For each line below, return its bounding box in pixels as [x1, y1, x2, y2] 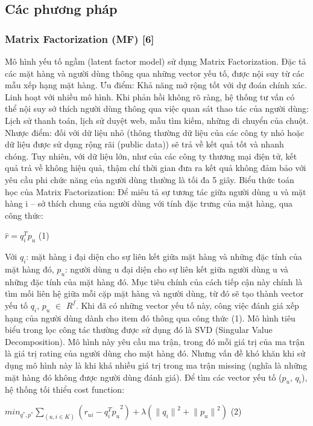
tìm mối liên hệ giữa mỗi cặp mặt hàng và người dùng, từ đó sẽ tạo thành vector [5, 287, 304, 300]
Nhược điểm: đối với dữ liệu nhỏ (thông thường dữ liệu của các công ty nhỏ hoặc [5, 126, 305, 138]
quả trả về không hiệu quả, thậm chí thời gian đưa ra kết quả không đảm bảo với [5, 161, 306, 174]
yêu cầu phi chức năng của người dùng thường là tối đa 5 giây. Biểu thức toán [5, 173, 294, 186]
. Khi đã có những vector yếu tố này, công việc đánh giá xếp [75, 299, 299, 311]
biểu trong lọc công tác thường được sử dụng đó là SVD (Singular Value [5, 323, 273, 336]
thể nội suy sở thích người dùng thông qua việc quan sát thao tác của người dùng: [5, 102, 309, 115]
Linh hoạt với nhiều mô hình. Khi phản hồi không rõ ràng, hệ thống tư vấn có [5, 90, 295, 103]
